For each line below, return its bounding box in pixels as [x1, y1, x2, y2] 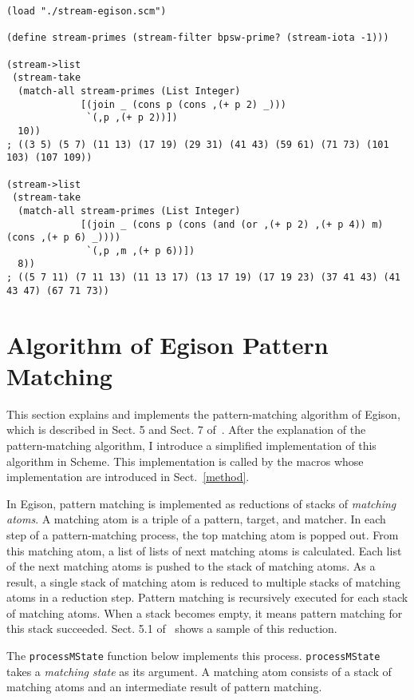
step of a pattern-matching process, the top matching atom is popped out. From [6, 526, 399, 543]
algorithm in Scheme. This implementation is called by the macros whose [6, 452, 364, 469]
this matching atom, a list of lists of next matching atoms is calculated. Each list [6, 542, 402, 559]
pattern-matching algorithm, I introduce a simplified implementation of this [6, 436, 377, 453]
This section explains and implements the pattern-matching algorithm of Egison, [6, 405, 400, 422]
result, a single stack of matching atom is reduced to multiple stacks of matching [6, 573, 400, 590]
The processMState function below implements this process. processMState [6, 647, 380, 664]
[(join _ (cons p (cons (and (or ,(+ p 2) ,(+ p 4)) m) [81, 218, 384, 230]
